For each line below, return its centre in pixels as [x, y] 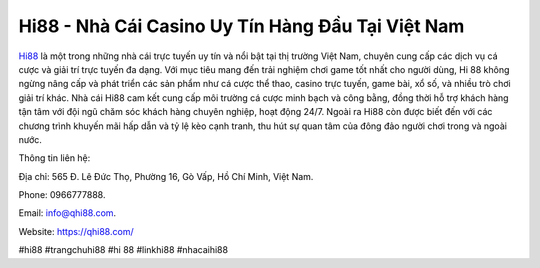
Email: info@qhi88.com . [67, 213]
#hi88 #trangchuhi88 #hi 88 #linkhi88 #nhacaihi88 [123, 250]
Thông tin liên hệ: [54, 158]
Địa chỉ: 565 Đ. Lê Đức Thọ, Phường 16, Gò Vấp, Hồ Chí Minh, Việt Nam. [166, 176]
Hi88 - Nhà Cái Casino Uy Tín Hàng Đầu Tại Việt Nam [241, 26]
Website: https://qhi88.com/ [76, 231]
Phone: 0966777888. [62, 195]
